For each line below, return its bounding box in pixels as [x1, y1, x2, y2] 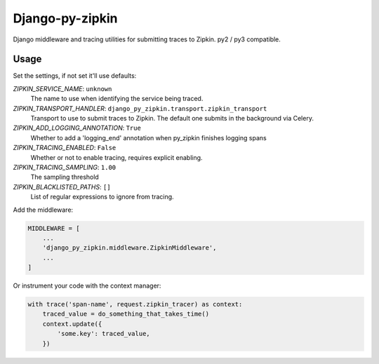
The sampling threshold [30, 173, 100, 182]
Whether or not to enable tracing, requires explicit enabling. [30, 153, 203, 161]
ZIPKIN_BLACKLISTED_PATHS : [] [13, 182, 112, 191]
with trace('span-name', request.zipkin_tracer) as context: [27, 300, 243, 309]
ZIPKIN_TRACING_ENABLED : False [13, 144, 117, 152]
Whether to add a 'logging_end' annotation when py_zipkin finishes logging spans [30, 133, 267, 142]
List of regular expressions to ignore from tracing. [30, 193, 175, 201]
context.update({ [42, 320, 102, 328]
